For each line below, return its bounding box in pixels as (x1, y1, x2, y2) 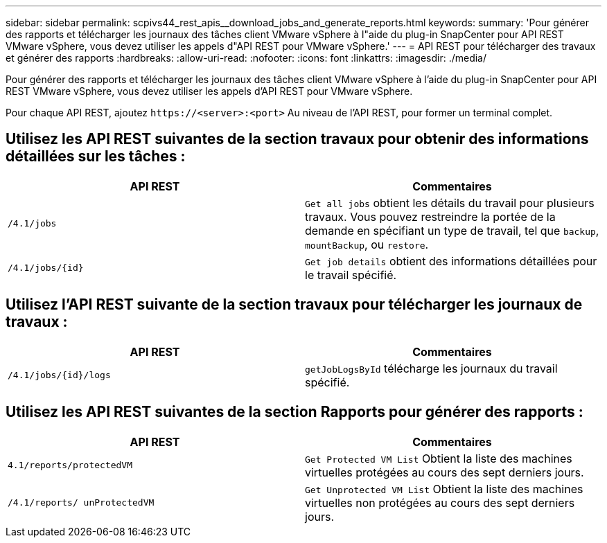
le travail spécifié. (305, 267, 397, 282)
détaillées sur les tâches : (6, 148, 186, 166)
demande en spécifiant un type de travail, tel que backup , (305, 223, 599, 238)
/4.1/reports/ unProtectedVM (8, 497, 155, 508)
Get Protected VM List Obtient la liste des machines (305, 451, 572, 465)
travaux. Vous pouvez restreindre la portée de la (305, 209, 556, 224)
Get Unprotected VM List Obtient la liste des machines (305, 481, 583, 496)
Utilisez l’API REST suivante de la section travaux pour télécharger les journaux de (6, 296, 583, 314)
